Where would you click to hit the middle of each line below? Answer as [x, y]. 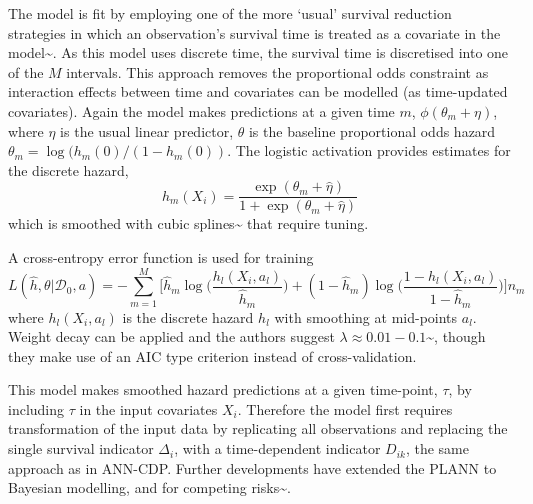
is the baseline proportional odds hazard [372, 130]
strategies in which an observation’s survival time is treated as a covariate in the [254, 32]
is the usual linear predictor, [147, 130]
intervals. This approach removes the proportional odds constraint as [277, 71]
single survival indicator [81, 448]
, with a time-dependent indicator [277, 448]
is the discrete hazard [188, 316]
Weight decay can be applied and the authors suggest [171, 336]
